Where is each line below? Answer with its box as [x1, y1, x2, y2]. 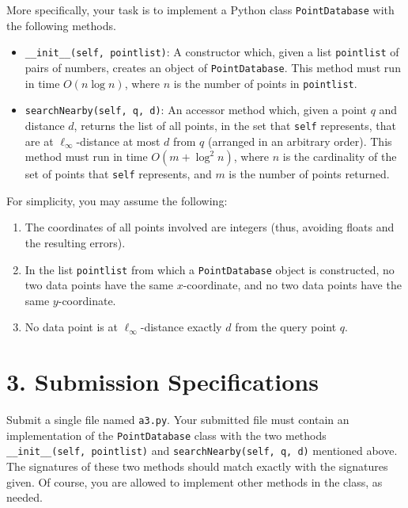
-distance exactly [140, 319, 222, 335]
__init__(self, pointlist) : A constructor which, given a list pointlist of [25, 44, 399, 60]
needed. [6, 489, 43, 506]
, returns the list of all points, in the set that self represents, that [74, 116, 396, 133]
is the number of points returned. [229, 166, 390, 182]
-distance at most [76, 132, 161, 149]
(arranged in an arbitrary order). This [207, 132, 392, 149]
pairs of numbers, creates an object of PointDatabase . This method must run [25, 59, 401, 75]
